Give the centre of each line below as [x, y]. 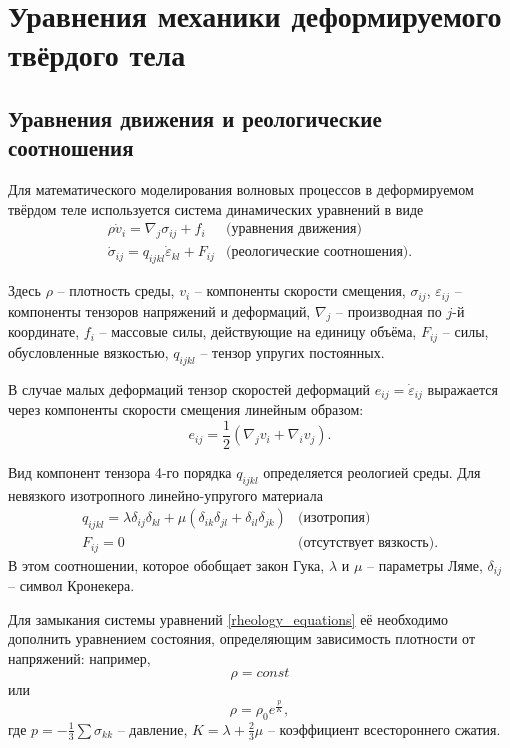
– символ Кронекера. [71, 584]
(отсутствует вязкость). [368, 543]
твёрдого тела [97, 54]
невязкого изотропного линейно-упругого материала [165, 494]
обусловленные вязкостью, [88, 351]
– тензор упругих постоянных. [292, 351]
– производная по [389, 310]
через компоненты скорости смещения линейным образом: [186, 409]
